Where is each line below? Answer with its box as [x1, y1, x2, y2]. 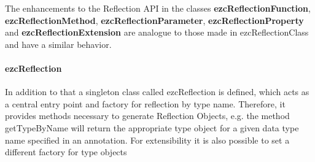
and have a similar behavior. [5, 37, 112, 50]
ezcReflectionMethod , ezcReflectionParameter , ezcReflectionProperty [5, 13, 304, 26]
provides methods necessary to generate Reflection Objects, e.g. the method [5, 109, 290, 122]
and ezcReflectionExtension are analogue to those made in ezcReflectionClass [5, 26, 309, 39]
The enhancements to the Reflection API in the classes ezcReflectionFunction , [5, 2, 311, 14]
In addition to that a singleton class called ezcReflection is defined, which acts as [5, 85, 309, 98]
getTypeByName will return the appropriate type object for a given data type [5, 121, 299, 134]
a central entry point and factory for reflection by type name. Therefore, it [5, 97, 286, 110]
